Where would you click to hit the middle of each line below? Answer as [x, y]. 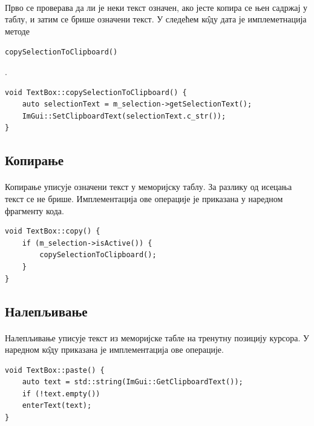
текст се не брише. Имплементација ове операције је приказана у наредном [144, 198]
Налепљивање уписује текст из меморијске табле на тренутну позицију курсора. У [157, 337]
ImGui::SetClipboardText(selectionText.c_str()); [124, 116]
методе [17, 31]
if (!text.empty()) [61, 394]
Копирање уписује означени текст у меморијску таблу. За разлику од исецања [149, 187]
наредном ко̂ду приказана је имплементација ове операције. [114, 349]
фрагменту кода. [34, 210]
